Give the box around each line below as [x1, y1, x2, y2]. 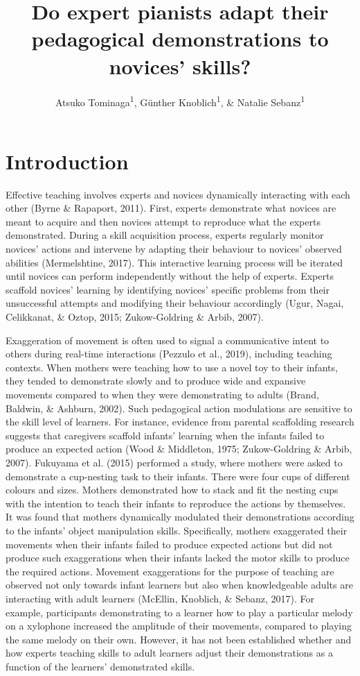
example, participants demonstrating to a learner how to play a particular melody [6, 605, 353, 619]
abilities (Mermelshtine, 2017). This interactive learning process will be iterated [6, 255, 343, 269]
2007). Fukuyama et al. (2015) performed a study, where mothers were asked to [6, 455, 343, 469]
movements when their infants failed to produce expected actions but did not [6, 536, 333, 551]
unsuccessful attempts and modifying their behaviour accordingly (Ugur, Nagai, [6, 296, 344, 310]
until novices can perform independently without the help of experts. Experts [6, 269, 334, 283]
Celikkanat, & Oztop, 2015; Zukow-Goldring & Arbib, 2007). [6, 310, 264, 324]
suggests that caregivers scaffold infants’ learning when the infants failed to [6, 428, 325, 442]
